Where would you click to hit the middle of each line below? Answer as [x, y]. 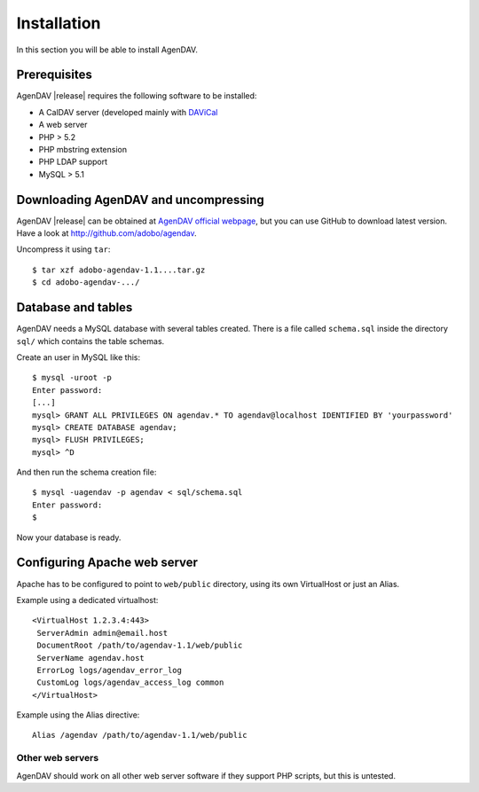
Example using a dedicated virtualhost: [87, 600]
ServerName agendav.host [91, 658]
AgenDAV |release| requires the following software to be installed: [137, 96]
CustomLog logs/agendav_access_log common [130, 682]
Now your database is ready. [69, 537]
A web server [63, 125]
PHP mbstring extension [83, 150]
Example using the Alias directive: [78, 715]
